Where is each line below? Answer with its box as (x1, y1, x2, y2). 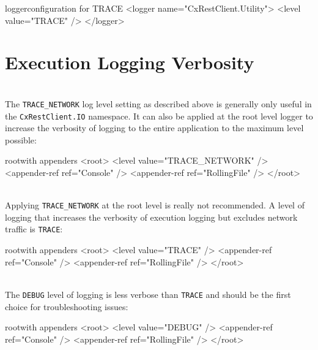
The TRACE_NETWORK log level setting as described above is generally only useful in (5, 97, 312, 110)
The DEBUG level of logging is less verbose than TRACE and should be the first (5, 287, 291, 300)
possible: (5, 133, 37, 146)
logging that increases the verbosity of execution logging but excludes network (5, 210, 298, 223)
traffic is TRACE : (5, 223, 63, 235)
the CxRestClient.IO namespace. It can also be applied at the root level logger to (5, 109, 313, 122)
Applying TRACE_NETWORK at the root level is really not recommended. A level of (5, 199, 305, 211)
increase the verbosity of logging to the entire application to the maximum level (5, 121, 304, 134)
